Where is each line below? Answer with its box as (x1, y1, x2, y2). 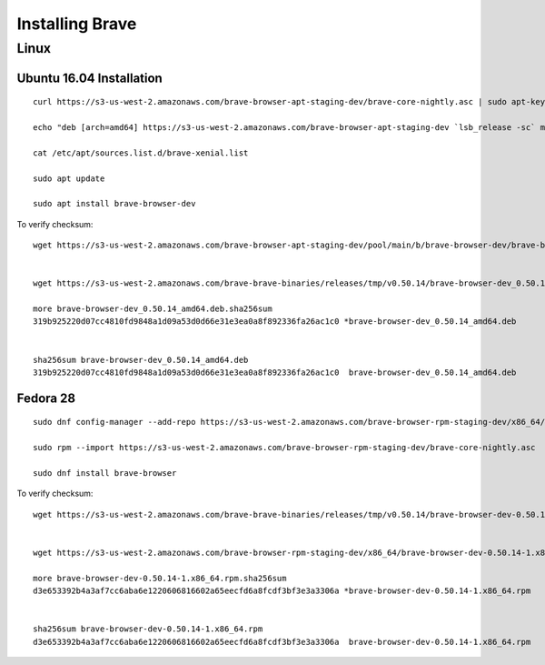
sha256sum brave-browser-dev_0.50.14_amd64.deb (33, 355, 249, 365)
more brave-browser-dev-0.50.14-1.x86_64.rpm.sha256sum (33, 573, 287, 583)
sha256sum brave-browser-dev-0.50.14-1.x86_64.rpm (33, 624, 263, 634)
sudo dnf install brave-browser (33, 469, 177, 478)
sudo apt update (33, 173, 105, 184)
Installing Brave (16, 14, 137, 34)
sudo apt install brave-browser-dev (33, 198, 196, 209)
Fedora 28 (16, 390, 76, 406)
